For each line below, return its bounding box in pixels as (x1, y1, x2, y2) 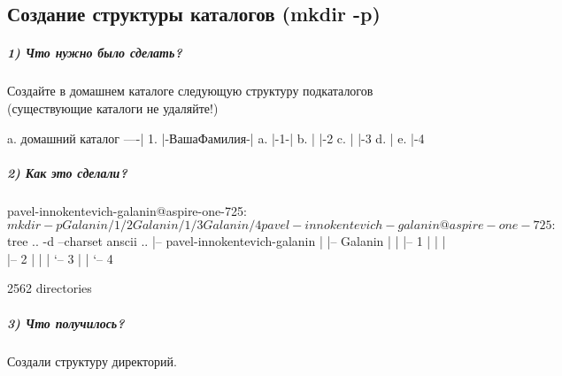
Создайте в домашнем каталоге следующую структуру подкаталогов (7, 81, 373, 100)
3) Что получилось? (7, 313, 125, 332)
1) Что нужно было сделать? (7, 43, 182, 62)
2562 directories (7, 279, 92, 297)
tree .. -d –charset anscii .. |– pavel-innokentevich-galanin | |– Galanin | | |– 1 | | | (7, 232, 446, 250)
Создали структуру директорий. (7, 351, 177, 370)
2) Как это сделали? (7, 163, 127, 181)
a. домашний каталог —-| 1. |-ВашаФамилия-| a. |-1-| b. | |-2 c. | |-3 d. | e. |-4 (7, 128, 425, 147)
